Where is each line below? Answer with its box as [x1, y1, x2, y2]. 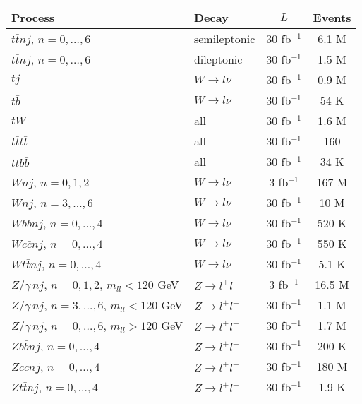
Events [313, 9, 351, 25]
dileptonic [193, 51, 243, 67]
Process [11, 9, 55, 25]
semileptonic [193, 30, 255, 47]
